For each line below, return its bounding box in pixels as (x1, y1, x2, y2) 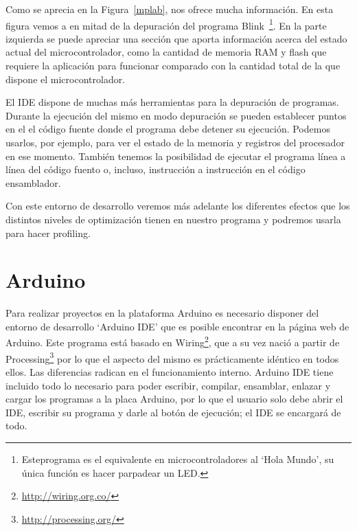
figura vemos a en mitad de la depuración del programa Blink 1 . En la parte (5, 16, 327, 32)
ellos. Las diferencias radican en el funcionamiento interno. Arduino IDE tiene (5, 364, 334, 379)
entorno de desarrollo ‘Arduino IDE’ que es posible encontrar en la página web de (5, 319, 349, 333)
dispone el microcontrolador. (5, 71, 126, 86)
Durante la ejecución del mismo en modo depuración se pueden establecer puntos (5, 108, 347, 122)
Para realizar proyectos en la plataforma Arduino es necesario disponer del (5, 306, 319, 320)
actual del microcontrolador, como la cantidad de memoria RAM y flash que (5, 45, 327, 59)
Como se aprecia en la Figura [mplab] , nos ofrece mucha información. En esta (5, 2, 334, 16)
